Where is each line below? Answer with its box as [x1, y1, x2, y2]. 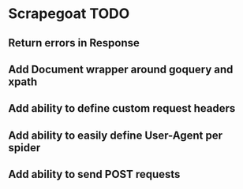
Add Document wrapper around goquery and [8, 62, 234, 76]
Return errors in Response [8, 36, 140, 50]
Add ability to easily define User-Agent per [8, 128, 223, 142]
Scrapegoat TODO [8, 5, 130, 23]
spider [8, 141, 41, 154]
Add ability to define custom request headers [8, 102, 236, 115]
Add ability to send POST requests [8, 168, 181, 181]
